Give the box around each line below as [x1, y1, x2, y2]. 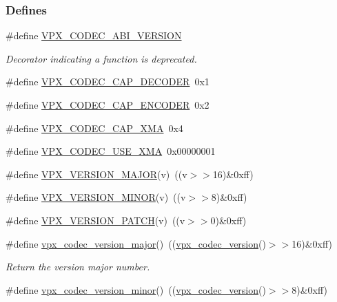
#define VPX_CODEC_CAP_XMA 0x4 [6, 120, 183, 135]
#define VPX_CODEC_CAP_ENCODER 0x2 [6, 98, 210, 111]
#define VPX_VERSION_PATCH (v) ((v [6, 213, 185, 227]
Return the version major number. [6, 259, 150, 274]
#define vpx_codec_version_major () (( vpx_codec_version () [6, 236, 266, 250]
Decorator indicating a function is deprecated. [6, 51, 197, 65]
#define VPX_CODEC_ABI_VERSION [6, 28, 182, 43]
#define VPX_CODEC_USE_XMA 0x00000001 [6, 144, 216, 158]
